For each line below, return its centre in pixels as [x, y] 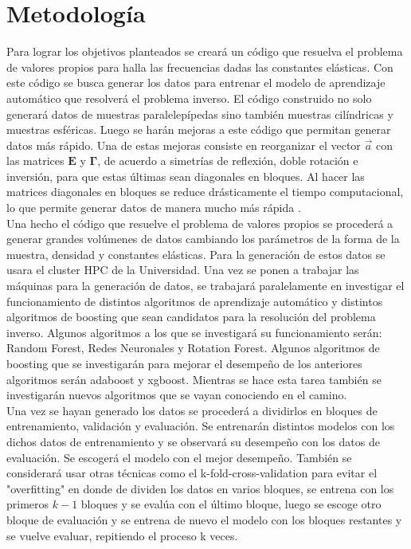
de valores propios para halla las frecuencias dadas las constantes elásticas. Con [200, 67]
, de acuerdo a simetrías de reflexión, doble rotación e [228, 161]
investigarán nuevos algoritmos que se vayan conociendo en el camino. [177, 395]
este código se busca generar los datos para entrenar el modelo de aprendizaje [196, 82]
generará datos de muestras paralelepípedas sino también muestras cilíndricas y [200, 114]
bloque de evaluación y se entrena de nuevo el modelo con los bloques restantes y [204, 519]
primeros [28, 504]
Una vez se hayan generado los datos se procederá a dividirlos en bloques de [192, 410]
